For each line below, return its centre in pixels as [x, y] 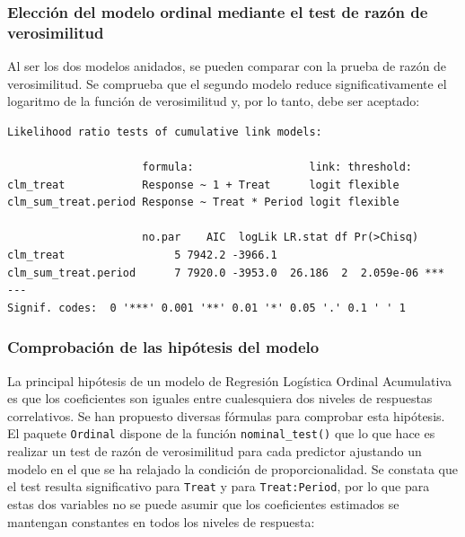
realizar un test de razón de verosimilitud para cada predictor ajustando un [215, 451]
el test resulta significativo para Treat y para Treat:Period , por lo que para [219, 486]
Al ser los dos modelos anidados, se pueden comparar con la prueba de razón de [227, 66]
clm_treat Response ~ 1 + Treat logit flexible [203, 185]
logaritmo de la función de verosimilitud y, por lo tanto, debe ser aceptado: [214, 101]
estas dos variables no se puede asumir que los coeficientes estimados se [203, 503]
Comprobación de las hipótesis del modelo [163, 347]
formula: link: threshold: [277, 167]
